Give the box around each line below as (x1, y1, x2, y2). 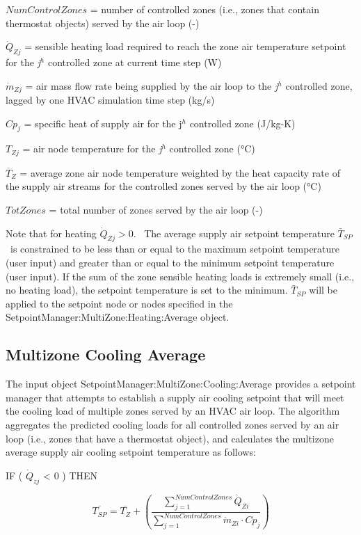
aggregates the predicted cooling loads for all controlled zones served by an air (6, 417, 339, 431)
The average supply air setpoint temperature (144, 225, 335, 240)
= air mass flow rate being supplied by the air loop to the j (25, 78, 278, 93)
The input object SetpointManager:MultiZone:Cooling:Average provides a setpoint (6, 376, 356, 391)
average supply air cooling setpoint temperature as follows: (6, 445, 256, 459)
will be (309, 282, 337, 297)
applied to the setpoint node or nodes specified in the (6, 296, 233, 310)
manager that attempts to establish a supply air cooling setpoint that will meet (6, 390, 344, 404)
